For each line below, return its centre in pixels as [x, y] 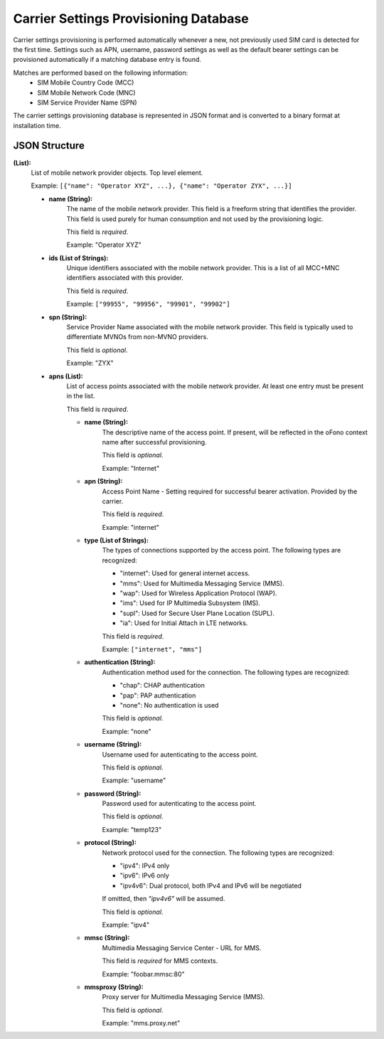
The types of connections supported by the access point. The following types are [222, 550]
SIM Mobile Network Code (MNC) [86, 92]
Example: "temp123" [132, 829]
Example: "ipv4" [126, 925]
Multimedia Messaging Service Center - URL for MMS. [182, 948]
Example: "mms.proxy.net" [141, 1023]
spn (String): [68, 317]
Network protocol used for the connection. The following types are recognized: [218, 853]
